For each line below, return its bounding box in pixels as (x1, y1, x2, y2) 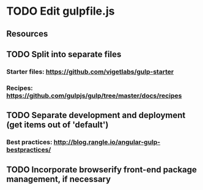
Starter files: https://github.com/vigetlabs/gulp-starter (6, 67, 174, 76)
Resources (6, 29, 48, 39)
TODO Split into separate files (6, 49, 122, 59)
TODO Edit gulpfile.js (6, 4, 115, 18)
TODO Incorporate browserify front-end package (6, 164, 197, 175)
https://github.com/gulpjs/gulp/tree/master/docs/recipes (6, 91, 182, 100)
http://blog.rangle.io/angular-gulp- (53, 138, 161, 147)
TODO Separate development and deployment (6, 110, 186, 121)
